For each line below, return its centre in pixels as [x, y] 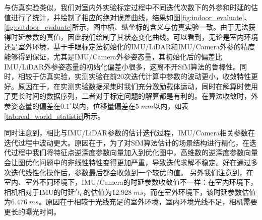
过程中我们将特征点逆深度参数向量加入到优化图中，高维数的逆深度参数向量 [134, 152]
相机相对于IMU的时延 [40, 192]
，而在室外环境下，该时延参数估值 [200, 192]
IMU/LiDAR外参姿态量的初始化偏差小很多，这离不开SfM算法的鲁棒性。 [122, 66]
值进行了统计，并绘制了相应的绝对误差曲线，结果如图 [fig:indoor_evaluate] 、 [128, 17]
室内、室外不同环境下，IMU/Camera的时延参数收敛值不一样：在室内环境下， [131, 182]
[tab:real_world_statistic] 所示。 [54, 116]
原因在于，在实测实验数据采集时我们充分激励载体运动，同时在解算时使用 [138, 86]
